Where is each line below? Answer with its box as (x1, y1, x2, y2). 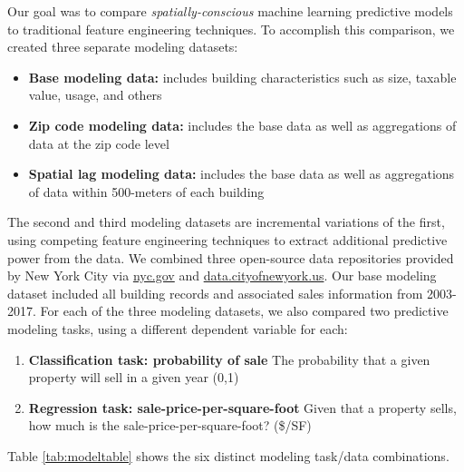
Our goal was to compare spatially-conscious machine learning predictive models (7, 2, 453, 20)
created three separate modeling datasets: (7, 37, 238, 56)
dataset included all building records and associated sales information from (7, 283, 423, 302)
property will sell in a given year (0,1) (28, 368, 239, 387)
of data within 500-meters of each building (28, 182, 265, 201)
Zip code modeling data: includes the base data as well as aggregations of (28, 115, 457, 134)
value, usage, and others (28, 85, 162, 104)
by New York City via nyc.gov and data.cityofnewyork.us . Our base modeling (7, 266, 437, 285)
